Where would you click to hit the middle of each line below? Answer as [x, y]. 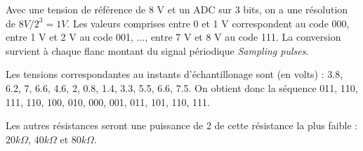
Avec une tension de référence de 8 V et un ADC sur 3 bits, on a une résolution [177, 9]
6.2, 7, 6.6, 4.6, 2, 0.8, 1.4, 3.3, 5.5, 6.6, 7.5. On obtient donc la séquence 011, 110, [182, 87]
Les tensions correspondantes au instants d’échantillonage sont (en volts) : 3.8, [174, 74]
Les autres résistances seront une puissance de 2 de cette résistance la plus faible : [182, 125]
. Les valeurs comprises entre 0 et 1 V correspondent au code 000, [208, 23]
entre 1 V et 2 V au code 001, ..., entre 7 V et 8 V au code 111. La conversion [173, 37]
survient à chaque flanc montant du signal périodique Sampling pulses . [157, 50]
